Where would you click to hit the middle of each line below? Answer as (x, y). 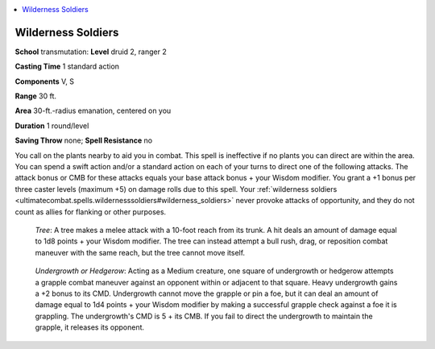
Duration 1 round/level (52, 126)
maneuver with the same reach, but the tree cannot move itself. (140, 252)
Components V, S (44, 81)
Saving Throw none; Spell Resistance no (84, 140)
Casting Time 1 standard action (67, 66)
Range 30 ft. (35, 96)
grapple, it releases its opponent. (90, 327)
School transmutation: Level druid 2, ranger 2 (91, 52)
